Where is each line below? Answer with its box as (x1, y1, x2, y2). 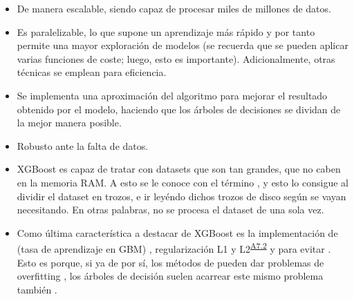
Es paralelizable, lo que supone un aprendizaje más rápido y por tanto (17, 24, 315, 39)
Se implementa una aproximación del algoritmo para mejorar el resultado (17, 88, 328, 102)
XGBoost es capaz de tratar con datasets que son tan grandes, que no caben (17, 162, 341, 176)
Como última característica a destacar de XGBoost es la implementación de (17, 225, 338, 240)
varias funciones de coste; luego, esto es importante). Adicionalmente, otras (17, 51, 335, 66)
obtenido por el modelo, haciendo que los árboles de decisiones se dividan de (17, 102, 341, 116)
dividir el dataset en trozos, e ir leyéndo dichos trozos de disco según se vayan (17, 189, 346, 203)
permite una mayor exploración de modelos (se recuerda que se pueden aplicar (17, 38, 348, 52)
